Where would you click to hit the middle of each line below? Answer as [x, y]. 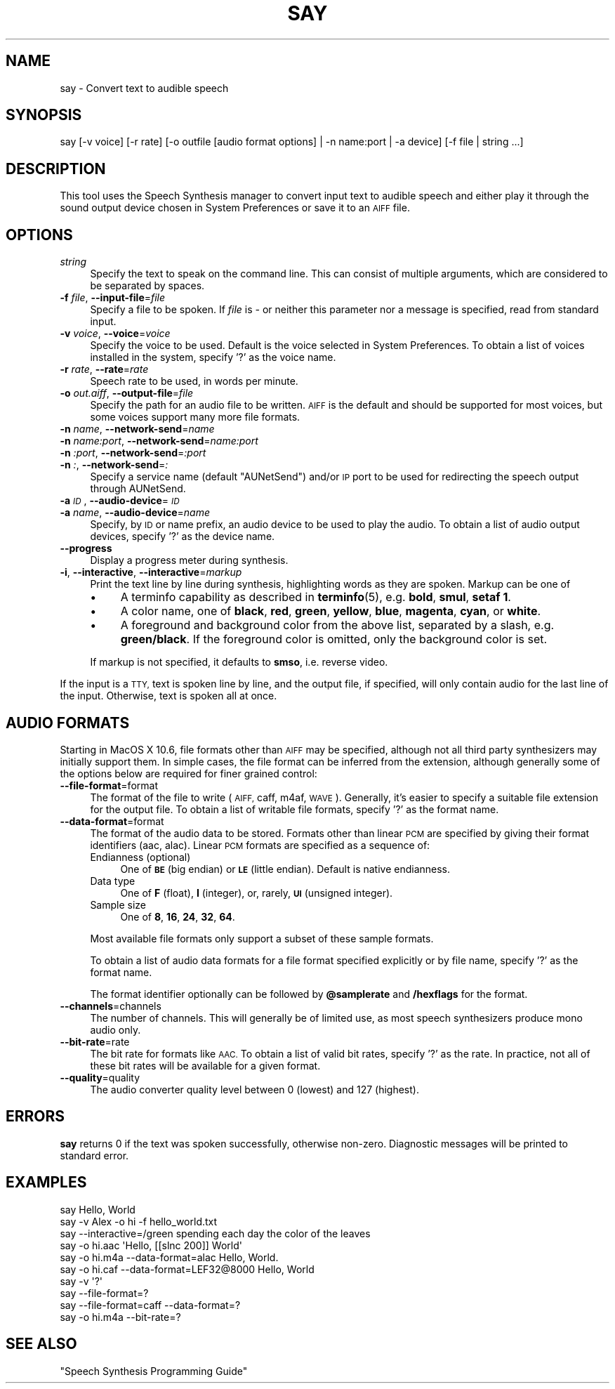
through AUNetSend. [138, 489]
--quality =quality [100, 1077]
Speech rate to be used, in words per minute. [194, 381]
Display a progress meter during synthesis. [189, 560]
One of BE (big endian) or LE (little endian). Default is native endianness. [285, 869]
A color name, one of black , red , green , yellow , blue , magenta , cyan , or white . [331, 611]
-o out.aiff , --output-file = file [127, 393]
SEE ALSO [41, 1344]
